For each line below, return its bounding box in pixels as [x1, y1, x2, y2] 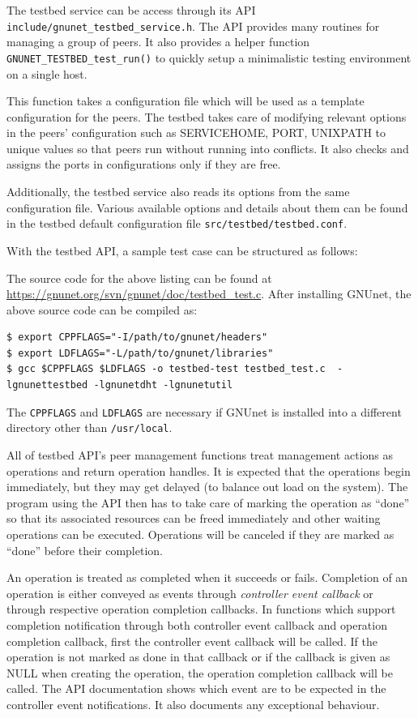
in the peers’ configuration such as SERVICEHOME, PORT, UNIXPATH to [6, 124, 386, 141]
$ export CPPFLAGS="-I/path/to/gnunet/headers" [6, 331, 268, 344]
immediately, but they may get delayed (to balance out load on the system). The [6, 478, 408, 495]
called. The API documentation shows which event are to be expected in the [6, 680, 386, 697]
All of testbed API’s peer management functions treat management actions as [6, 446, 394, 463]
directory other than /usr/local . [6, 419, 173, 436]
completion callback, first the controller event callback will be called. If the [6, 632, 377, 649]
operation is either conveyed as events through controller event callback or [6, 584, 373, 601]
